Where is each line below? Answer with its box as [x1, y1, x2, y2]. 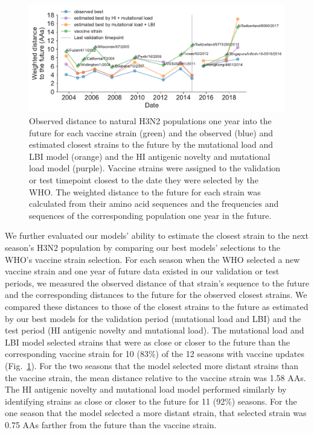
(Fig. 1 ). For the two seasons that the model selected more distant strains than [5, 359, 298, 371]
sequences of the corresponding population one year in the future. [29, 209, 272, 221]
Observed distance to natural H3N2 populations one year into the [29, 115, 272, 127]
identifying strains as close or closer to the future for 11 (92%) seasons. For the [5, 394, 297, 407]
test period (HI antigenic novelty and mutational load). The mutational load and [5, 324, 304, 337]
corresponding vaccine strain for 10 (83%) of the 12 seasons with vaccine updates [5, 347, 305, 360]
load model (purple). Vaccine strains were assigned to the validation [29, 162, 281, 174]
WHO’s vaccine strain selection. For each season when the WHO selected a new [5, 253, 300, 265]
